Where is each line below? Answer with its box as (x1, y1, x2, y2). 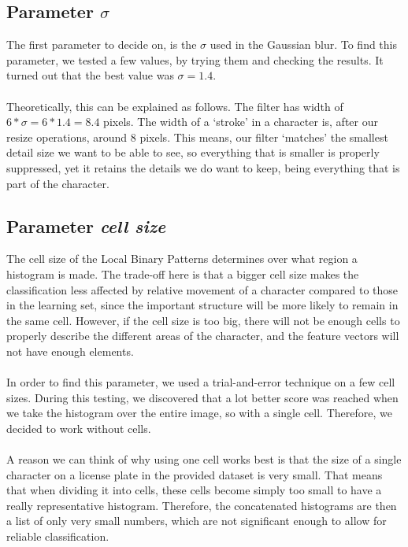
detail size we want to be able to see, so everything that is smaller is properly (6, 144, 380, 161)
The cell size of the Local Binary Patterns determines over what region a (6, 250, 358, 267)
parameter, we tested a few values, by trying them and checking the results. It (6, 51, 384, 68)
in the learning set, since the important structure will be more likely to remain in (6, 297, 399, 313)
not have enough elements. (6, 342, 134, 359)
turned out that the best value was (6, 67, 174, 83)
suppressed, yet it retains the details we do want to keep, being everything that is (6, 159, 400, 176)
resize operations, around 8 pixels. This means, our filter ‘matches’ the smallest (6, 128, 388, 145)
